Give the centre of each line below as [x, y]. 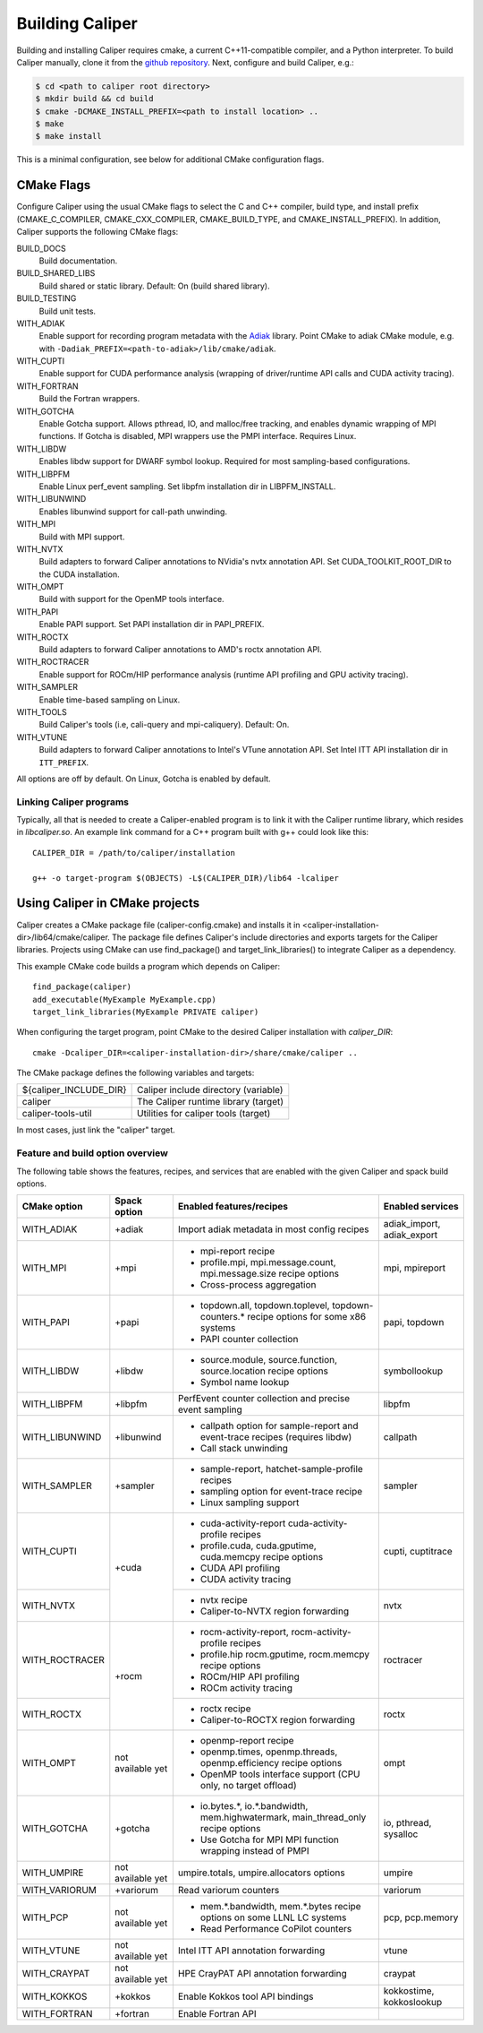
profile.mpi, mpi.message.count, [268, 1262]
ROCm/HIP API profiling [250, 1677]
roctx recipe [225, 1709]
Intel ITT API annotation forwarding [251, 1951]
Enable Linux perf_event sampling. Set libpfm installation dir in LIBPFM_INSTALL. [187, 486]
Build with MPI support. [82, 537]
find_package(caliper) [82, 987]
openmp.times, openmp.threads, [269, 1752]
